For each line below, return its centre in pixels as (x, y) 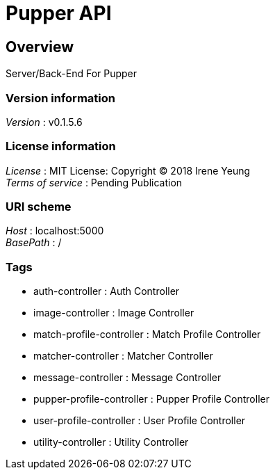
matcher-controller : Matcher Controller (123, 356)
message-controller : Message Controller (127, 378)
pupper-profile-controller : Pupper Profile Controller (151, 399)
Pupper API (59, 13)
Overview (40, 47)
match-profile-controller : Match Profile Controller (147, 335)
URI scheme (39, 207)
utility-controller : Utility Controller (111, 442)
